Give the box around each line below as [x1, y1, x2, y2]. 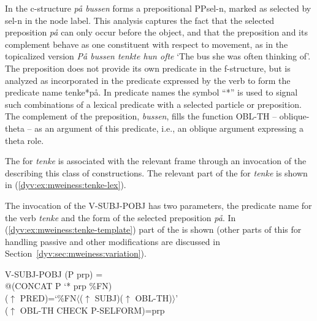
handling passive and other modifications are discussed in [5, 235, 220, 247]
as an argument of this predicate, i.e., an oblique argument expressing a [34, 121, 304, 134]
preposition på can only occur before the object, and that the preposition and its [5, 26, 308, 39]
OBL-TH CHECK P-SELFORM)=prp [20, 303, 165, 316]
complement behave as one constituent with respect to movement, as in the [5, 37, 288, 50]
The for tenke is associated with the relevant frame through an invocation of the [5, 154, 307, 167]
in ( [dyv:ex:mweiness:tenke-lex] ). [5, 178, 126, 191]
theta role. [5, 134, 44, 146]
